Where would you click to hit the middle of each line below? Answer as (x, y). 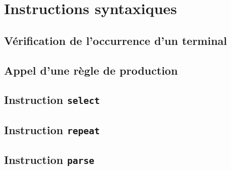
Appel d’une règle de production (91, 70)
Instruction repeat (52, 129)
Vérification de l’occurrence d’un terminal (116, 40)
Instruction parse (49, 160)
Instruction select (52, 100)
